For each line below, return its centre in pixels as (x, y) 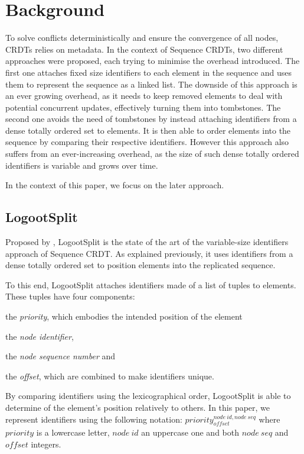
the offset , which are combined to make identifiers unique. (110, 376)
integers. (46, 444)
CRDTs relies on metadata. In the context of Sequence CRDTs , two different (144, 49)
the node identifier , (40, 336)
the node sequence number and (61, 356)
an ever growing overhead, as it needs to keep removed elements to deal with (144, 96)
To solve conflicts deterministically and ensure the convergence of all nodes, (142, 38)
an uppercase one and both (190, 432)
